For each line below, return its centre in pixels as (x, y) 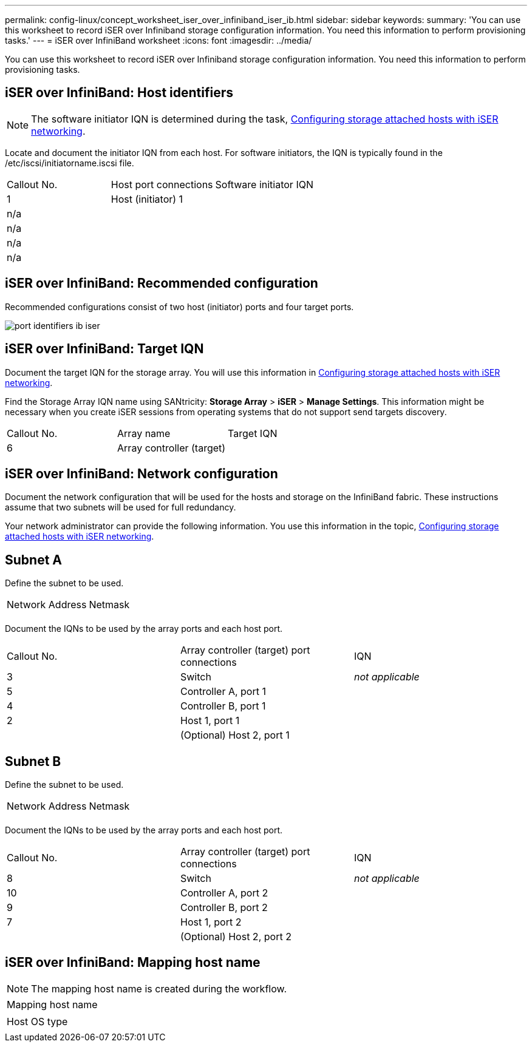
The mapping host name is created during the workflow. (159, 988)
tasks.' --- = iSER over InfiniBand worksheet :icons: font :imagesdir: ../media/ (159, 40)
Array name (144, 433)
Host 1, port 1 (210, 721)
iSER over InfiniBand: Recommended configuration (162, 283)
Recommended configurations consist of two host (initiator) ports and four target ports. (179, 307)
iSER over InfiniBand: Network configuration (142, 473)
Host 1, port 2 (211, 922)
